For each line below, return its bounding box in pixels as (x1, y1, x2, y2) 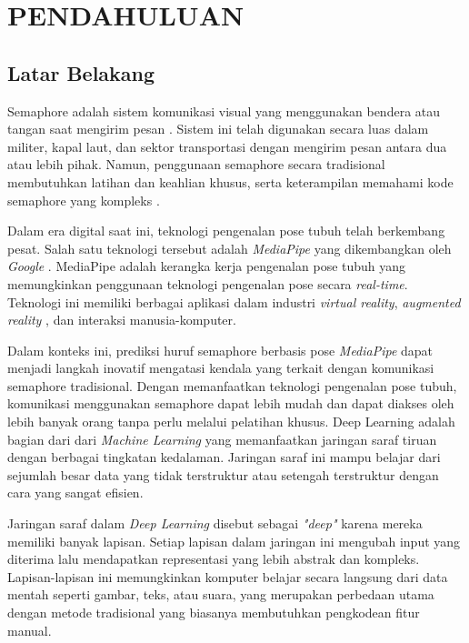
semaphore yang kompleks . (7, 190, 160, 209)
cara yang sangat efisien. (7, 483, 144, 502)
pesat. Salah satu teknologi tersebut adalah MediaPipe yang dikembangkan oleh (7, 238, 452, 257)
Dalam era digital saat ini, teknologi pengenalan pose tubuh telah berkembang (7, 221, 445, 240)
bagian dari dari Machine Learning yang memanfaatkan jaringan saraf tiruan (7, 429, 437, 448)
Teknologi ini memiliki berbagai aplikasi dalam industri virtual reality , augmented (7, 292, 461, 311)
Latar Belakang (7, 58, 155, 86)
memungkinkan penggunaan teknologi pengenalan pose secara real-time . (7, 274, 408, 293)
